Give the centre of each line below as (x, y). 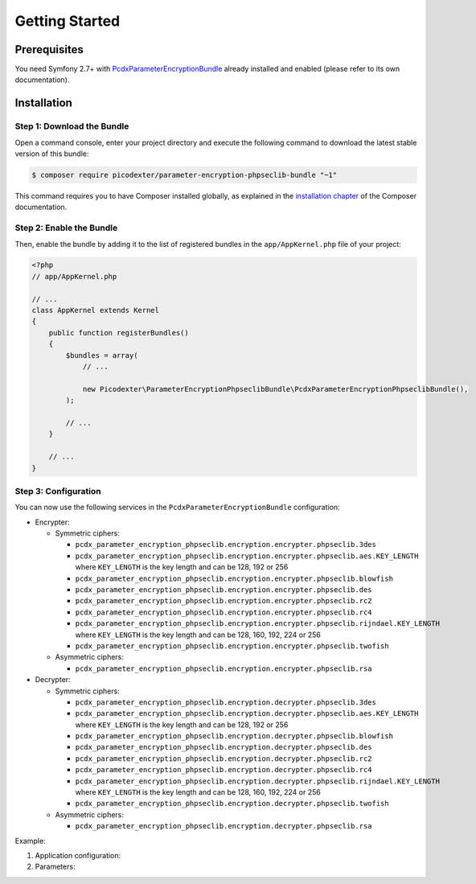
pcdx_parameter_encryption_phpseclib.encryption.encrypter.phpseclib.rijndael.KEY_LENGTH (257, 624)
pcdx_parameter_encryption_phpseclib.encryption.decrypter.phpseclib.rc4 (224, 770)
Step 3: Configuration (58, 491)
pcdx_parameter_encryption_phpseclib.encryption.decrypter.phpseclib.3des (226, 702)
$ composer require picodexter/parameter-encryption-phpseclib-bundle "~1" (185, 175)
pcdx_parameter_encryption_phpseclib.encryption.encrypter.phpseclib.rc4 (224, 612)
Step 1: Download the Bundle (72, 126)
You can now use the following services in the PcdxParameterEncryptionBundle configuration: (178, 508)
